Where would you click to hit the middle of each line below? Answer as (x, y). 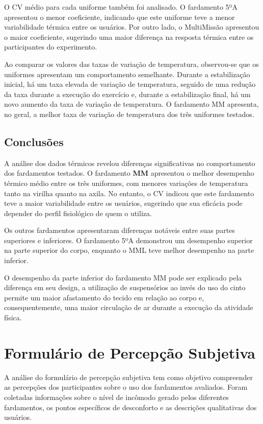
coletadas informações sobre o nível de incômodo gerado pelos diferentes (116, 397)
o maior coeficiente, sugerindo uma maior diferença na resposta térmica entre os (129, 37)
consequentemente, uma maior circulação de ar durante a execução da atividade (129, 307)
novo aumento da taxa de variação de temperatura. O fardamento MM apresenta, (131, 104)
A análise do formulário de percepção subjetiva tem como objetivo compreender (128, 377)
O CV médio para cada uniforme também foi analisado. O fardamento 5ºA (121, 7)
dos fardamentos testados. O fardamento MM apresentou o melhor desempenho (129, 173)
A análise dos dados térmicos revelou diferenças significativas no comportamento (130, 163)
